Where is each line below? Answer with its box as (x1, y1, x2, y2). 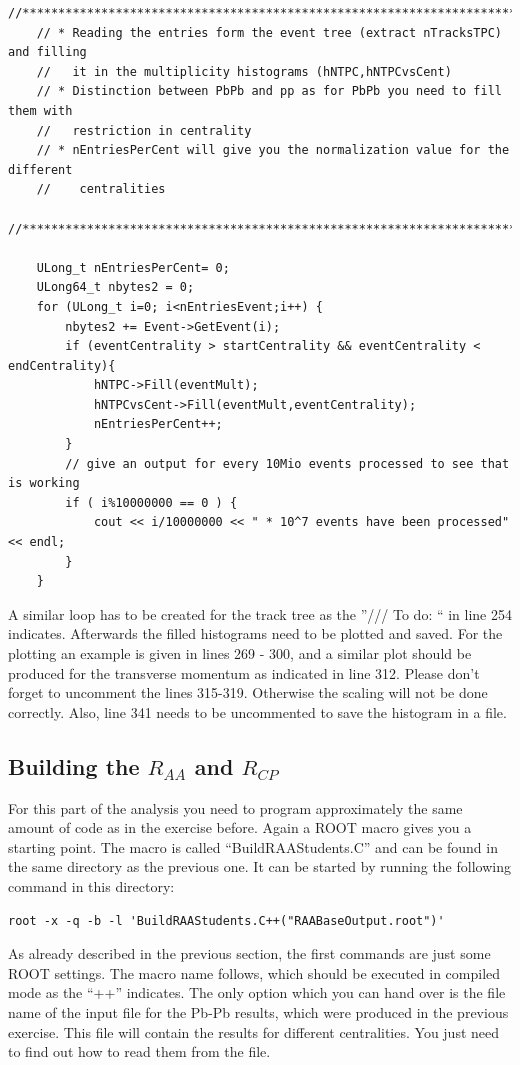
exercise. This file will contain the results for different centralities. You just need (8, 1021, 500, 1042)
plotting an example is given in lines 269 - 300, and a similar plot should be (8, 643, 472, 663)
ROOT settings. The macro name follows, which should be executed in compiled (8, 962, 501, 983)
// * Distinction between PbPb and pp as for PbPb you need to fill (36, 84, 502, 99)
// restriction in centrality (36, 123, 252, 138)
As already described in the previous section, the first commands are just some (8, 943, 491, 964)
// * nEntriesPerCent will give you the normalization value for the (36, 143, 510, 158)
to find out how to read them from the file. (8, 1041, 271, 1062)
